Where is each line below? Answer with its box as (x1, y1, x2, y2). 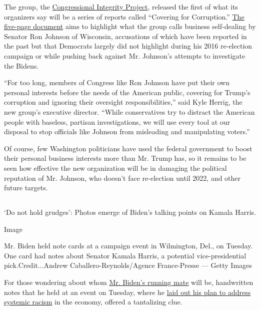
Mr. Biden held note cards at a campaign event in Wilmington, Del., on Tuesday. (4, 240, 253, 251)
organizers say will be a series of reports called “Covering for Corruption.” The (4, 11, 244, 22)
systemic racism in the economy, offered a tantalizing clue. (4, 296, 182, 307)
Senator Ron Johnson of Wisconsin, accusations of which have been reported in (4, 31, 247, 41)
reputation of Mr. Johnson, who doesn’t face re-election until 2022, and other (4, 172, 241, 183)
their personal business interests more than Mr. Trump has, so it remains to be (4, 153, 246, 163)
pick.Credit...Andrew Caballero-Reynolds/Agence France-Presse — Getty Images (4, 260, 252, 270)
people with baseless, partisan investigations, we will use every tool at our (4, 116, 230, 127)
